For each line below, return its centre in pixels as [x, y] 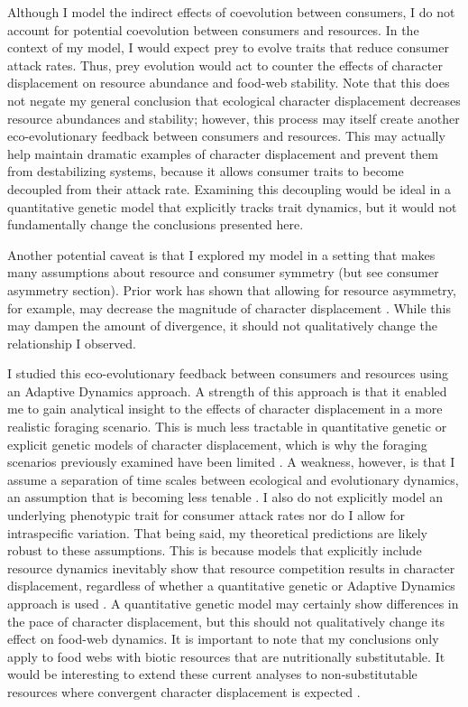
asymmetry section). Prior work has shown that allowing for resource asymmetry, [232, 289]
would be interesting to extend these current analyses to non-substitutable [212, 674]
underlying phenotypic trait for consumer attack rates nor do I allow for [206, 515]
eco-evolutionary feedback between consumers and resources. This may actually [226, 136]
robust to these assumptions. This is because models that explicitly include [215, 550]
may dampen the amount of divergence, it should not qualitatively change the [222, 326]
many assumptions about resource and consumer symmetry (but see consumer [223, 272]
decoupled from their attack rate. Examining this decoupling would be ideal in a [229, 188]
